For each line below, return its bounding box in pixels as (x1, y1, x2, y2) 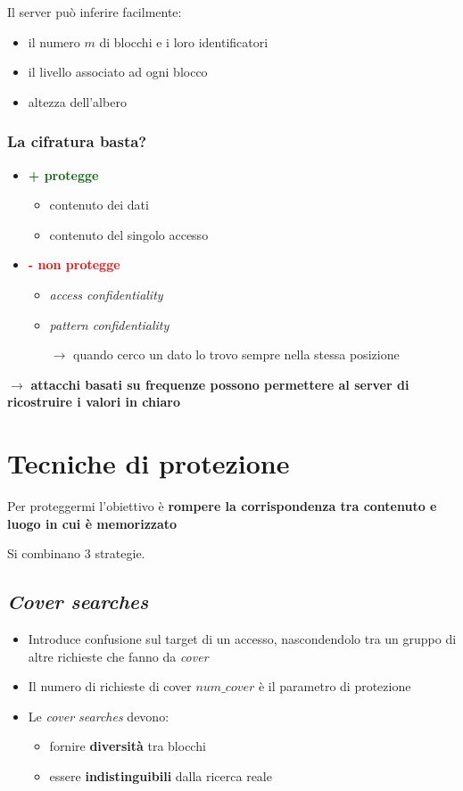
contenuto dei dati (49, 195, 149, 214)
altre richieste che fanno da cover (28, 647, 209, 665)
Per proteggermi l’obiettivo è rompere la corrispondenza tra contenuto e (7, 497, 437, 515)
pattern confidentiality (49, 315, 169, 334)
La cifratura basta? (7, 130, 147, 152)
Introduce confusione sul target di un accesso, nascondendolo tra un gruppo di (28, 630, 457, 648)
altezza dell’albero (28, 92, 127, 111)
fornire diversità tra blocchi (49, 737, 206, 755)
